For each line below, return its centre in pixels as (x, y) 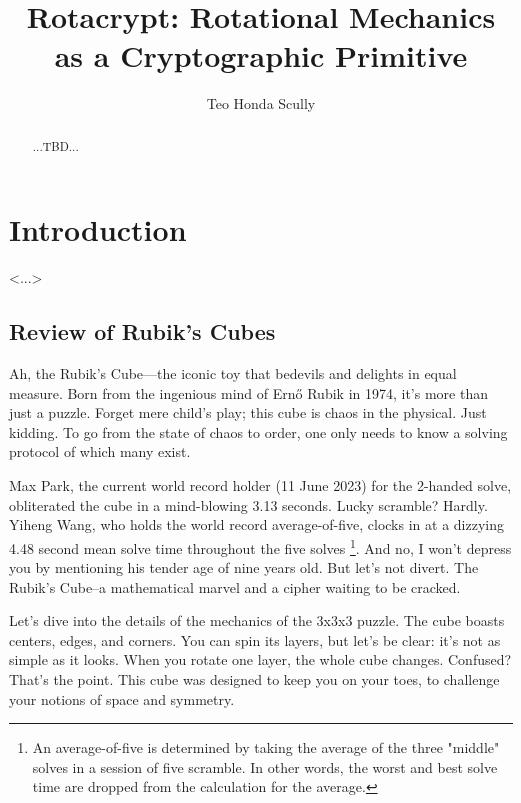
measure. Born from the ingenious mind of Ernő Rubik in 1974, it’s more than (248, 392)
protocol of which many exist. (100, 451)
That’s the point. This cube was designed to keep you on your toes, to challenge (254, 679)
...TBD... (55, 145)
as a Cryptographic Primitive (261, 55)
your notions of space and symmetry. (122, 698)
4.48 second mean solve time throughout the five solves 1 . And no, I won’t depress (260, 546)
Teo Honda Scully (261, 103)
